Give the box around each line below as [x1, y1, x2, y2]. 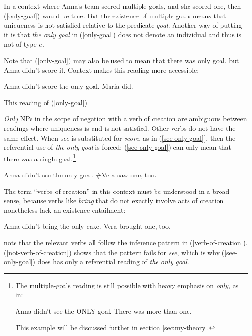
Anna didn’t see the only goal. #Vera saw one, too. [4, 169, 157, 179]
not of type [4, 39, 37, 49]
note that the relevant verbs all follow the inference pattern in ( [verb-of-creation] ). [4, 237, 248, 247]
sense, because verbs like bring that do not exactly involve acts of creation [4, 195, 224, 206]
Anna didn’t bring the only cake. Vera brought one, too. [4, 221, 171, 231]
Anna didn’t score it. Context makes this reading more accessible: [4, 64, 199, 75]
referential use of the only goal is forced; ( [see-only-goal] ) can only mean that [4, 142, 231, 152]
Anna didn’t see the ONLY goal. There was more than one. [15, 305, 192, 316]
